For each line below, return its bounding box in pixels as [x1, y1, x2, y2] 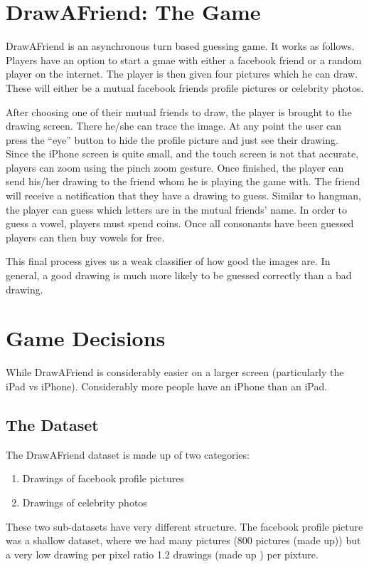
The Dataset [6, 413, 99, 435]
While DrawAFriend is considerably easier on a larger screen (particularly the [6, 365, 344, 380]
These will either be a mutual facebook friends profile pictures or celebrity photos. [6, 80, 364, 95]
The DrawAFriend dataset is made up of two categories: [6, 447, 250, 462]
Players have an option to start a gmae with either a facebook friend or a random [6, 52, 362, 67]
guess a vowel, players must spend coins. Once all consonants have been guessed [6, 216, 354, 231]
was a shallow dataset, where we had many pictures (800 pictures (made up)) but [6, 533, 361, 548]
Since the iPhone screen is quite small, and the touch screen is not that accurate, [6, 146, 359, 161]
